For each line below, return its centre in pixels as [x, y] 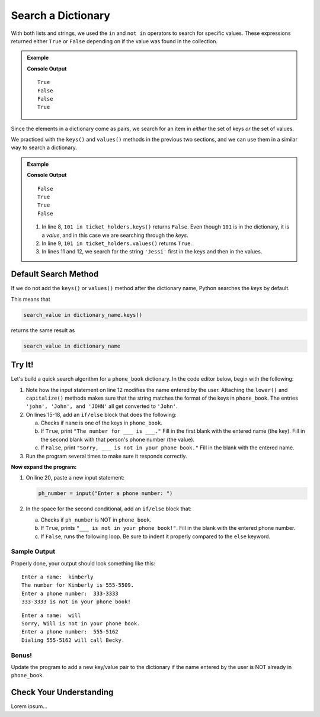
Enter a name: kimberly [57, 577]
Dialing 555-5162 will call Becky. [73, 640]
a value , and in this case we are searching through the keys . [115, 235]
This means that [31, 299]
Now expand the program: [44, 467]
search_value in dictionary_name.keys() [83, 315]
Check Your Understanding [62, 692]
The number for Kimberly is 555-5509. [78, 585]
